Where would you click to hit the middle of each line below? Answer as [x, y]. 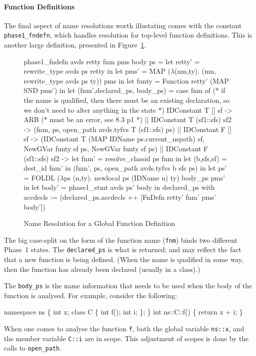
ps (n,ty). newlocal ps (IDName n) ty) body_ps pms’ [145, 177]
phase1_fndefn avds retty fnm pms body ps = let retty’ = [112, 61]
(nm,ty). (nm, [195, 71]
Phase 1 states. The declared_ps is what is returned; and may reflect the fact [123, 249]
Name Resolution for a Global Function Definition [99, 223]
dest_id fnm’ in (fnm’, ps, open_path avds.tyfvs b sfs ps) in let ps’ [125, 168]
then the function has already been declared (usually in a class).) [102, 269]
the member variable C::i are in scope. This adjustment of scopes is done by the [126, 338]
